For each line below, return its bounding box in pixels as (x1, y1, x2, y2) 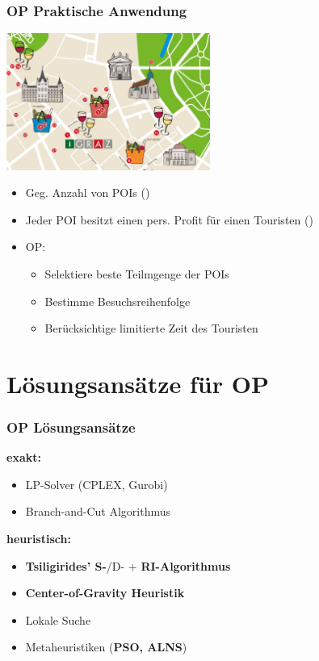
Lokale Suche (25, 611, 91, 628)
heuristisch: (6, 530, 71, 547)
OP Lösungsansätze (6, 416, 136, 437)
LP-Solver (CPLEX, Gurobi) (25, 475, 168, 492)
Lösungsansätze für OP (6, 366, 269, 400)
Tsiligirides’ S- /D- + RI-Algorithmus (25, 557, 231, 574)
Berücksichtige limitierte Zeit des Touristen (44, 320, 258, 337)
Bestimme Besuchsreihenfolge (44, 292, 191, 309)
